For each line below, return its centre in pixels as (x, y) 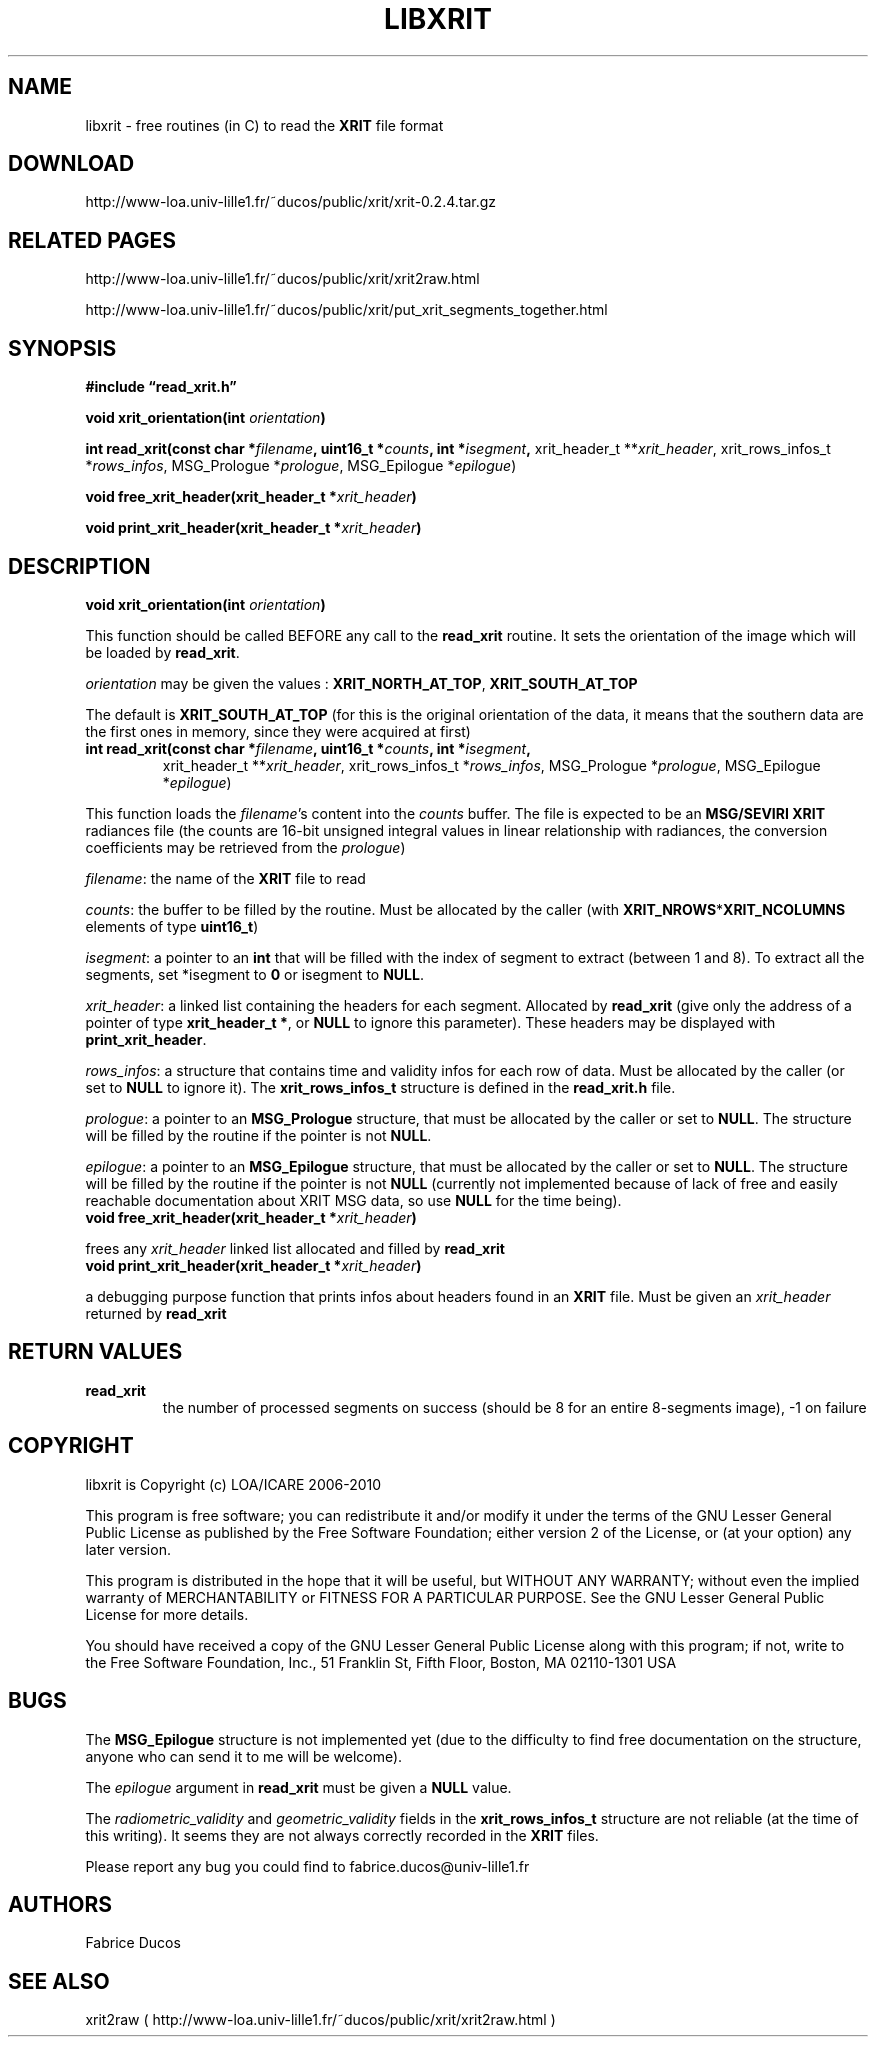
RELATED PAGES (92, 240)
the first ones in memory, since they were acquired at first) (278, 731)
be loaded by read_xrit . (162, 652)
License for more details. (167, 1614)
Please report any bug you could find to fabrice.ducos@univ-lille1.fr (307, 1866)
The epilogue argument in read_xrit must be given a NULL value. (298, 1787)
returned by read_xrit (156, 1313)
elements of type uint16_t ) (172, 926)
